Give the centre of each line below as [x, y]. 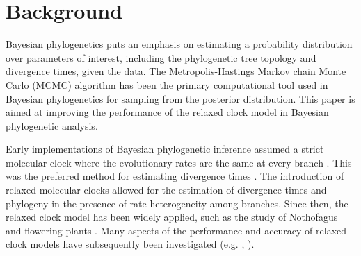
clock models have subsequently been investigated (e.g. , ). [130, 244]
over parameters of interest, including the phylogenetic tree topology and [161, 57]
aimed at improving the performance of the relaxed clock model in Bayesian [167, 112]
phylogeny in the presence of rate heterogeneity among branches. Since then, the [177, 203]
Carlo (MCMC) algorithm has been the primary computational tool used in [167, 84]
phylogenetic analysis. [52, 125]
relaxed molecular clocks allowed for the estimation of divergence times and [166, 190]
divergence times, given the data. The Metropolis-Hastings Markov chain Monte [176, 71]
